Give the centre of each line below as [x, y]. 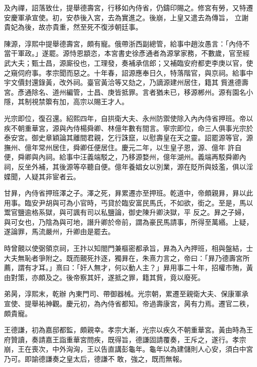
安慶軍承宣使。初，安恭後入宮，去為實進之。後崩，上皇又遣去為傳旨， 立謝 [126, 17]
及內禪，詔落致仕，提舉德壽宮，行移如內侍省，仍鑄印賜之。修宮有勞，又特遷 [128, 7]
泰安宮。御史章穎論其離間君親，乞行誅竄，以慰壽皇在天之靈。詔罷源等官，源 [128, 138]
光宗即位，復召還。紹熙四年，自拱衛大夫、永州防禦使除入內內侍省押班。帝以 [128, 118]
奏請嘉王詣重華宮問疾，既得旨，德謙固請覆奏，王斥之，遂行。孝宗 [139, 339]
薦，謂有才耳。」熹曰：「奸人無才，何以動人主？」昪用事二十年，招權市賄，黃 [128, 267]
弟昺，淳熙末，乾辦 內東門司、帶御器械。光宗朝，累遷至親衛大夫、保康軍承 [126, 294]
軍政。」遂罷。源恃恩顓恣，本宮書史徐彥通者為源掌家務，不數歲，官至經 [133, 53]
